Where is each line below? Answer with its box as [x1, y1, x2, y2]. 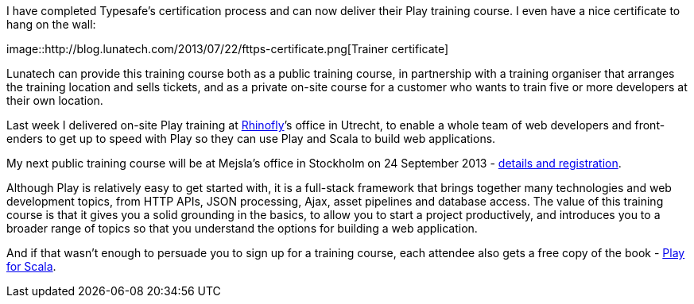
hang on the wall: [6, 17, 96, 31]
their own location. [6, 94, 103, 107]
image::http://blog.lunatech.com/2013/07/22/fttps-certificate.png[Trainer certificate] [6, 42, 449, 56]
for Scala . [6, 260, 56, 273]
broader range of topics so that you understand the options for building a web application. [6, 221, 478, 235]
